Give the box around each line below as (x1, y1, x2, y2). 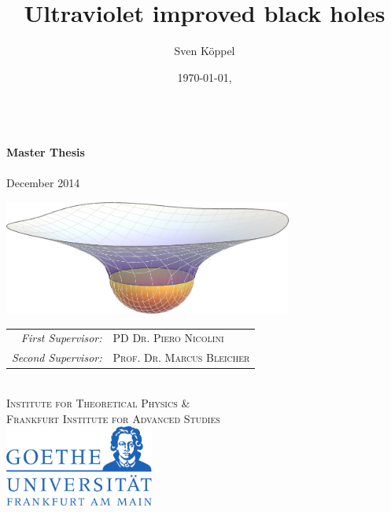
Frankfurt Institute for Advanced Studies (6, 410, 220, 426)
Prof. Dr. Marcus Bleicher (113, 349, 250, 366)
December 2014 (6, 175, 80, 191)
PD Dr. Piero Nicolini (113, 330, 224, 346)
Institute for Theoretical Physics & (6, 394, 190, 411)
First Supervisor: (20, 330, 102, 346)
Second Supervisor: (12, 349, 102, 366)
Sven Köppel (174, 42, 235, 59)
